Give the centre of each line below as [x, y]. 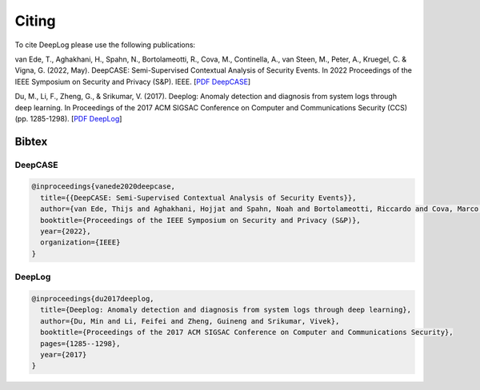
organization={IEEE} [80, 243]
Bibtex [31, 141]
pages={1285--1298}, [80, 343]
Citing [35, 21]
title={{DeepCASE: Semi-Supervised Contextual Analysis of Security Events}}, [198, 197]
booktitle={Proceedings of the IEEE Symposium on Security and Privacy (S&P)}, [201, 220]
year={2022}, [66, 231]
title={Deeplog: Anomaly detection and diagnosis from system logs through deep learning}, [226, 310]
